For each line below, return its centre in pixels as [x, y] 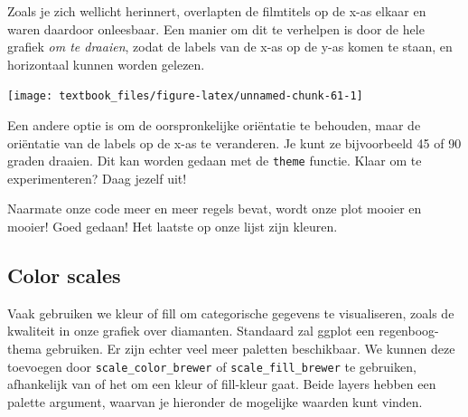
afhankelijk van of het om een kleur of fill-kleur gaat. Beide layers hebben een [222, 384]
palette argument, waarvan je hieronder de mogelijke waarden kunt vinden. [215, 401]
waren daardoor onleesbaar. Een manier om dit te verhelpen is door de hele [216, 28]
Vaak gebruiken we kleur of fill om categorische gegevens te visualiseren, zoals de [231, 313]
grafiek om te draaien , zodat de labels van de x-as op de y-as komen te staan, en [230, 47]
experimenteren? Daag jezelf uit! [97, 178]
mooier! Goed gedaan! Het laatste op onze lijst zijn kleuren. [173, 227]
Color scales [64, 275]
